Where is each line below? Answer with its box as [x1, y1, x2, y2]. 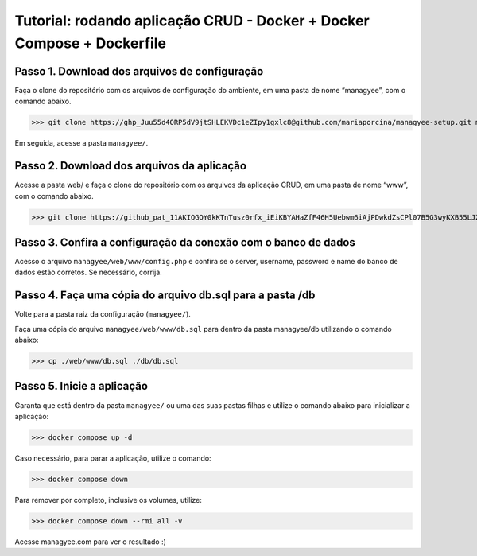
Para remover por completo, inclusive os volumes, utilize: [14, 495, 202, 504]
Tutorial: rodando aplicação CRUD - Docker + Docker [14, 12, 370, 29]
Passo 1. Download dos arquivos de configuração [14, 64, 264, 78]
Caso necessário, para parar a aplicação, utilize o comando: [14, 453, 211, 463]
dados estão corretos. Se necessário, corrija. [14, 267, 162, 278]
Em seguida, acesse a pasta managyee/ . [14, 138, 149, 148]
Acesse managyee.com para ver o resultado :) [14, 537, 167, 546]
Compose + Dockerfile [14, 34, 167, 52]
